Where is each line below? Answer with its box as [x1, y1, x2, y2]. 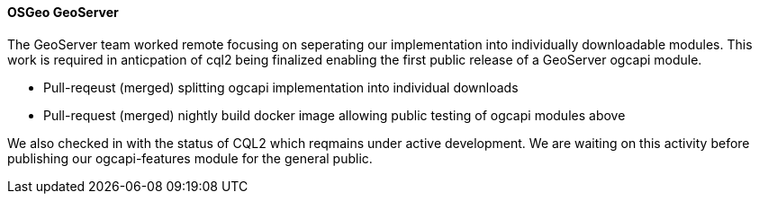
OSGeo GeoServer [7, 4, 119, 20]
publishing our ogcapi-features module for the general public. [7, 150, 373, 166]
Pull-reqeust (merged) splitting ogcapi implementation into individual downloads [43, 79, 519, 95]
